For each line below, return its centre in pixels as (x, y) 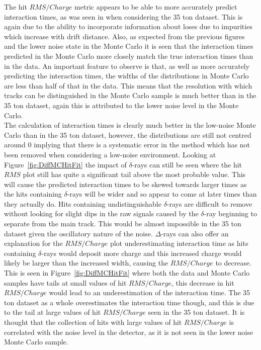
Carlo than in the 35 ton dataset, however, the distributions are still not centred (128, 135)
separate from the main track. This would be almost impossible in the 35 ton (123, 224)
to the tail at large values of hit (53, 312)
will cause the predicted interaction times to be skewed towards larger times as (125, 184)
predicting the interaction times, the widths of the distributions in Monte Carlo (126, 76)
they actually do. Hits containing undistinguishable (83, 203)
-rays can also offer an (195, 233)
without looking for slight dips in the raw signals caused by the (101, 213)
